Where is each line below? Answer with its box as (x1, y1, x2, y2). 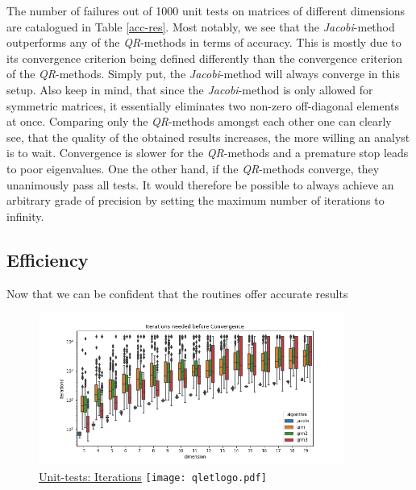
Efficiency (6, 247, 89, 272)
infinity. (6, 207, 44, 224)
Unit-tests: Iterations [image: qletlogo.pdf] (39, 467, 267, 484)
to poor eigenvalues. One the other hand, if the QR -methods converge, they (6, 160, 380, 176)
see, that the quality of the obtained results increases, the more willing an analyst (6, 128, 410, 145)
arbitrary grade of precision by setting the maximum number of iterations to (6, 192, 385, 209)
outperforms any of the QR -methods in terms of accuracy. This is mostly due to (6, 34, 401, 51)
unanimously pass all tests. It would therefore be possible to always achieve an (6, 176, 394, 193)
